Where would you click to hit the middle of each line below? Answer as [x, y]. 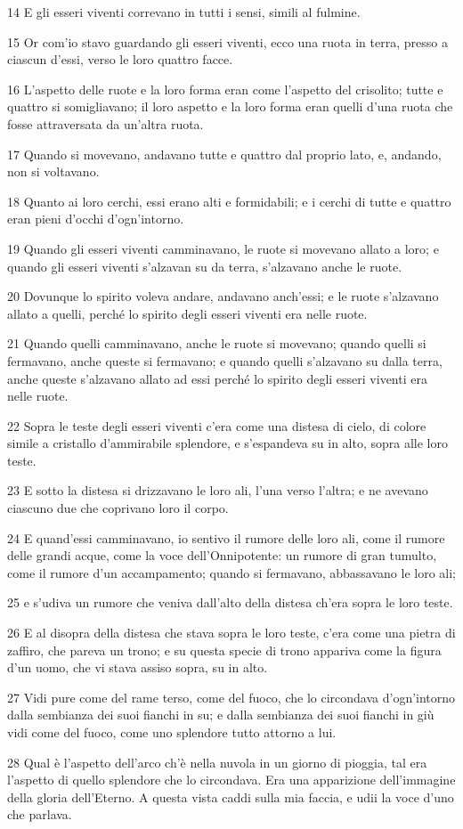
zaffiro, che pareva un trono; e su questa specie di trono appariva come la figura [224, 650]
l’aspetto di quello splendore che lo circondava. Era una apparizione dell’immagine [231, 780]
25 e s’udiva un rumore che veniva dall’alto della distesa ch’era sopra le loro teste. [230, 602]
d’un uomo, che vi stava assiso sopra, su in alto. [138, 667]
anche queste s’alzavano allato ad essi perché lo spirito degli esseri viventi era [217, 378]
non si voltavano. [53, 171]
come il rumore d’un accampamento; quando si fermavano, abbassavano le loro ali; [231, 572]
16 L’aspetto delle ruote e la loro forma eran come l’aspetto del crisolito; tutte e [225, 89]
